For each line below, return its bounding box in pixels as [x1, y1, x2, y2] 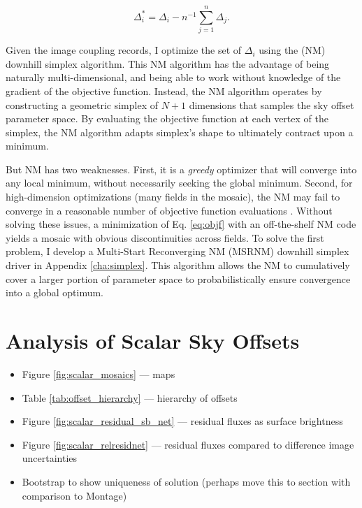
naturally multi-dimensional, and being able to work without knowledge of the [6, 70, 341, 85]
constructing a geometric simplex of [6, 97, 158, 112]
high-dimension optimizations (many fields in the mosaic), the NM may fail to [6, 189, 340, 204]
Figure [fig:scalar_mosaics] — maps [22, 366, 175, 381]
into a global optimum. [6, 285, 104, 300]
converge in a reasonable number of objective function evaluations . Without [6, 203, 333, 217]
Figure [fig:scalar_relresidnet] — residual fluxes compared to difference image [22, 437, 354, 451]
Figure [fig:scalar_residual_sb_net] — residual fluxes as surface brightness [22, 414, 343, 428]
